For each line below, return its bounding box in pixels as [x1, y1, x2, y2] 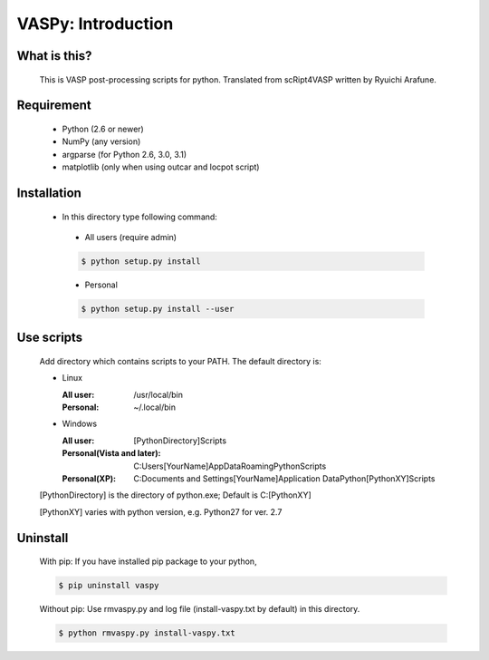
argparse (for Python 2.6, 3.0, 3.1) [62, 149, 187, 160]
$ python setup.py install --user [81, 304, 235, 314]
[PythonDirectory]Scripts [133, 435, 226, 446]
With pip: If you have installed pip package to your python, [39, 556, 257, 567]
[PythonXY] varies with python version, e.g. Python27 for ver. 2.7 [39, 506, 283, 517]
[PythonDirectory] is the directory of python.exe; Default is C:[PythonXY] [39, 490, 312, 500]
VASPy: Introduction [16, 14, 174, 34]
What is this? [16, 48, 92, 63]
